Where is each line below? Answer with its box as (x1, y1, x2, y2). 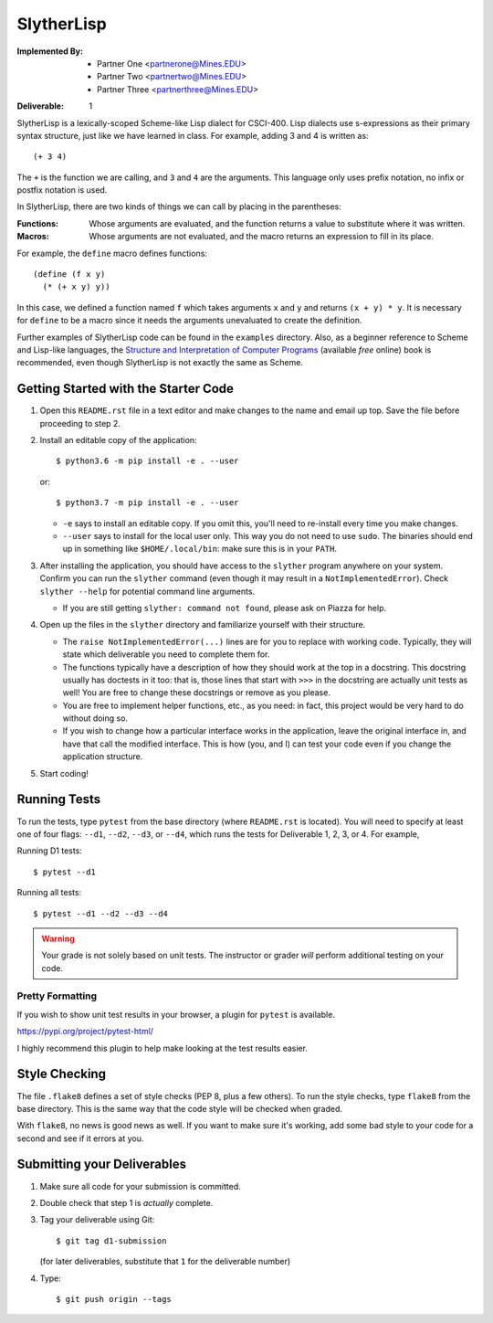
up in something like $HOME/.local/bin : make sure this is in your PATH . (62, 544, 338, 555)
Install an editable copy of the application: (39, 435, 197, 446)
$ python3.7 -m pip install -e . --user (56, 498, 239, 508)
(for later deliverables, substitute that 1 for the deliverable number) (39, 1256, 291, 1267)
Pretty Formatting (16, 990, 98, 1002)
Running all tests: (16, 887, 82, 898)
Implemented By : (16, 46, 84, 57)
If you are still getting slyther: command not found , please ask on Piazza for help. (62, 602, 387, 613)
